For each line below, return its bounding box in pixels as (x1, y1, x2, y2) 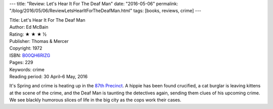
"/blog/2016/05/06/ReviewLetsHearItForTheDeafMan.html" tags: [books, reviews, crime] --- (9, 8, 202, 14)
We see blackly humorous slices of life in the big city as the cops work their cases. (9, 97, 181, 103)
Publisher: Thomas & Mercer (9, 38, 69, 44)
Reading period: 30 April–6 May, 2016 (9, 73, 88, 79)
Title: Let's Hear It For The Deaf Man (9, 17, 85, 23)
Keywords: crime (9, 66, 45, 73)
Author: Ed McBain (9, 24, 49, 30)
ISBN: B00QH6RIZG (9, 52, 51, 58)
